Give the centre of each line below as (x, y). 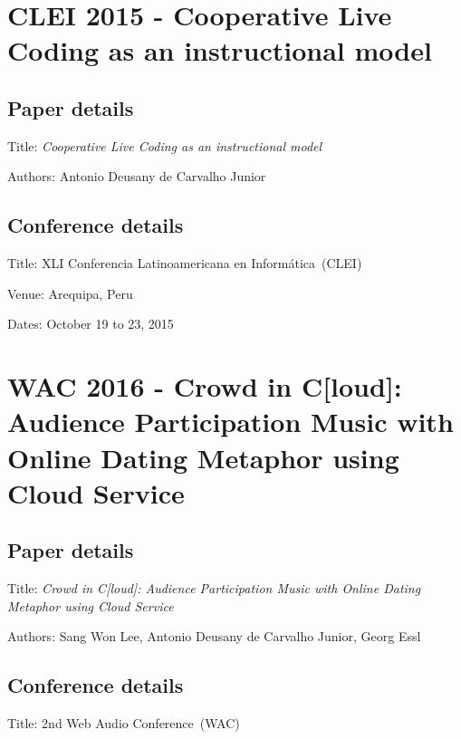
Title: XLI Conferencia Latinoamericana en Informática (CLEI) (185, 263)
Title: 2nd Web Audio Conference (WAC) (124, 723)
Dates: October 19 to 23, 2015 (91, 324)
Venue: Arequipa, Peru (70, 293)
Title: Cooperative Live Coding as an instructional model (165, 145)
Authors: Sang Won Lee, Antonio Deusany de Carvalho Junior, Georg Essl (214, 636)
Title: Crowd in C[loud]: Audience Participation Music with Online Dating (214, 588)
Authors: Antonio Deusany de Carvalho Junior (137, 176)
